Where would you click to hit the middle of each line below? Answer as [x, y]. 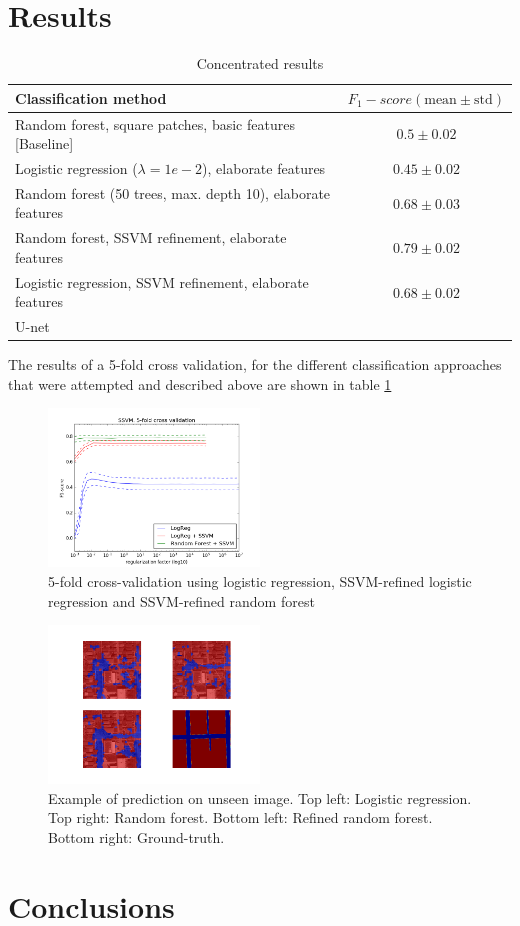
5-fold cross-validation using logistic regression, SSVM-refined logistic [260, 581]
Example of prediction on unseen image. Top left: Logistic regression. [260, 797]
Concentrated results [260, 63]
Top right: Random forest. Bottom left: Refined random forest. [240, 817]
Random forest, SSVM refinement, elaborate [151, 237]
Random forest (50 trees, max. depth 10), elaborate [173, 192]
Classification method [91, 97]
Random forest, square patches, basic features [155, 123]
